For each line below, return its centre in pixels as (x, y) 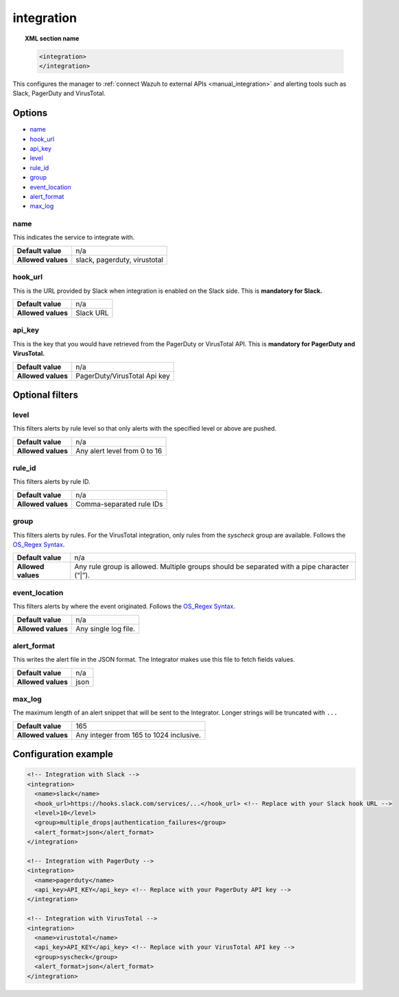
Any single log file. (106, 629)
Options (30, 113)
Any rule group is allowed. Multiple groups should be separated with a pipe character (211, 567)
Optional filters (46, 395)
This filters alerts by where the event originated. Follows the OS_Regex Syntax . (124, 606)
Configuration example (63, 754)
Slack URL (92, 313)
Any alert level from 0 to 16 (119, 451)
